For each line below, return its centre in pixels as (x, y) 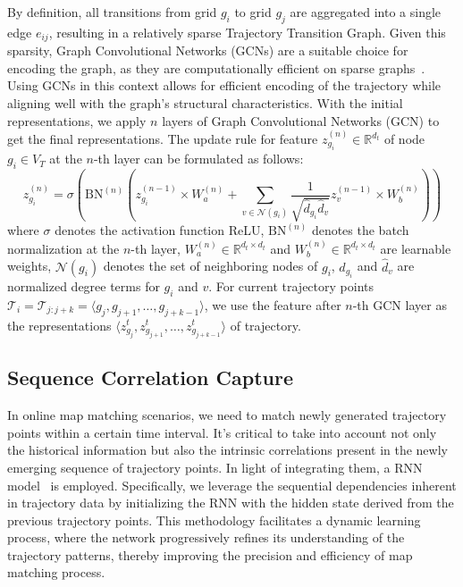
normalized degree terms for (84, 285)
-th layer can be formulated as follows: (198, 159)
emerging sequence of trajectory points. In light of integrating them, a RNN (215, 467)
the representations (59, 325)
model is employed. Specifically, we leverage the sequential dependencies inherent (232, 485)
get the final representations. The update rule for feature (163, 138)
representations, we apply (77, 120)
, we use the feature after (273, 304)
